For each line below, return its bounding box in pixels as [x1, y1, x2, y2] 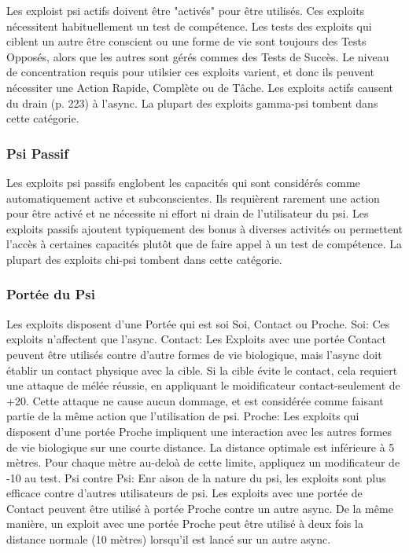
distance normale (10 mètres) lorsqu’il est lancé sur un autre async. [6, 531, 331, 548]
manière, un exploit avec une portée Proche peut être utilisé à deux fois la [6, 515, 363, 532]
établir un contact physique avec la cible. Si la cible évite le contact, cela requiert [6, 361, 398, 378]
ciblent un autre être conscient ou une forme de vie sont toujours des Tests [6, 33, 367, 49]
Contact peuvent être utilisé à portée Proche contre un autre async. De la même [6, 500, 393, 516]
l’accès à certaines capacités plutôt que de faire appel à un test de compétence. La [6, 236, 402, 252]
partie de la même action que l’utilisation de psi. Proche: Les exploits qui [6, 408, 359, 424]
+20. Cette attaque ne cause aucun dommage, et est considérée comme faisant [6, 392, 384, 408]
